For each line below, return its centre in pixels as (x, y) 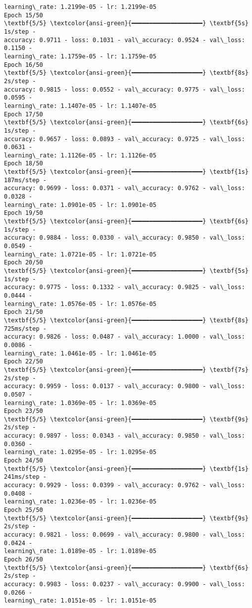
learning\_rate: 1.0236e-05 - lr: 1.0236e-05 (80, 502)
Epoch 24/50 (24, 461)
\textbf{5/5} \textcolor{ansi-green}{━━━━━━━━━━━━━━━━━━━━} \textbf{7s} (126, 370)
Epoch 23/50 (24, 411)
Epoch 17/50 (24, 114)
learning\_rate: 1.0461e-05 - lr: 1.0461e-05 (80, 353)
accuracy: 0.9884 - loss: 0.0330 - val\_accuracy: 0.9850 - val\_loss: (125, 238)
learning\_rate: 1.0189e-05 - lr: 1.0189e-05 (80, 551)
